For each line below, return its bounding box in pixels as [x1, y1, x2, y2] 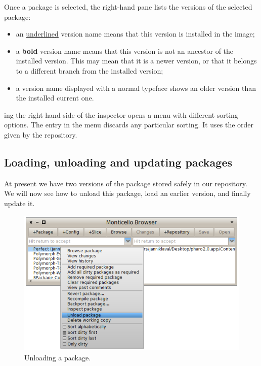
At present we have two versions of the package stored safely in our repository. [4, 178, 247, 188]
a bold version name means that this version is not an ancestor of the [16, 45, 234, 56]
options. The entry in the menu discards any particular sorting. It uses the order [4, 119, 254, 130]
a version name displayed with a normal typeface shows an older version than [16, 82, 256, 93]
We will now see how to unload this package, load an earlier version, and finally [4, 188, 251, 198]
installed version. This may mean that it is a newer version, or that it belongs [16, 55, 257, 66]
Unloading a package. [24, 352, 91, 362]
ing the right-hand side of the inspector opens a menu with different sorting [4, 109, 238, 120]
